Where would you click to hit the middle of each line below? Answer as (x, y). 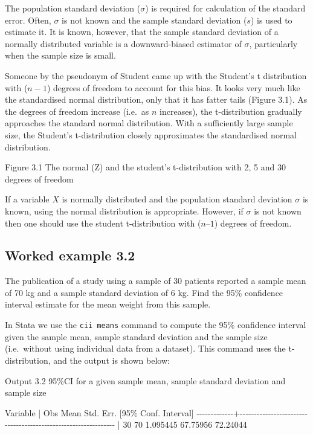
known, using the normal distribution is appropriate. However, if (124, 211)
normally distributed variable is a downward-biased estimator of (123, 43)
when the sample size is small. (60, 55)
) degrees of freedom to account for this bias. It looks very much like (173, 87)
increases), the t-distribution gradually (231, 111)
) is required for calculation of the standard (225, 8)
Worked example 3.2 (70, 255)
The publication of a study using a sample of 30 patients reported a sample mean (156, 281)
